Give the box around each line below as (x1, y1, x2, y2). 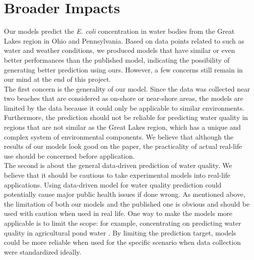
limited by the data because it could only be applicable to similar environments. (4, 102, 245, 113)
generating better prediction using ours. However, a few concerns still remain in (4, 64, 243, 74)
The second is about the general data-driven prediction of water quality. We (4, 160, 232, 170)
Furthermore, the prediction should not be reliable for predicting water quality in (4, 112, 248, 122)
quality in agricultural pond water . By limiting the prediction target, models (4, 227, 236, 237)
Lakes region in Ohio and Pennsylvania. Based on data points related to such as (4, 35, 244, 46)
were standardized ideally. (4, 246, 81, 257)
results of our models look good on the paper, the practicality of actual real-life (4, 141, 242, 151)
